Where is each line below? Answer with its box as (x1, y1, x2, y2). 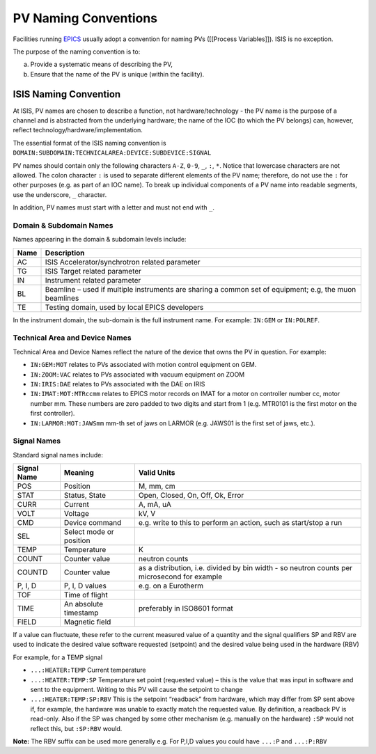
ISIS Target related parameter (45, 266, 142, 276)
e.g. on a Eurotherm (138, 581, 204, 591)
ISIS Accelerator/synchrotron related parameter (45, 257, 201, 267)
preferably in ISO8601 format (138, 604, 233, 613)
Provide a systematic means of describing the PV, (30, 60, 173, 69)
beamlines (45, 293, 79, 303)
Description (45, 248, 85, 258)
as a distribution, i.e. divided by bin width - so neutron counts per (138, 563, 353, 573)
